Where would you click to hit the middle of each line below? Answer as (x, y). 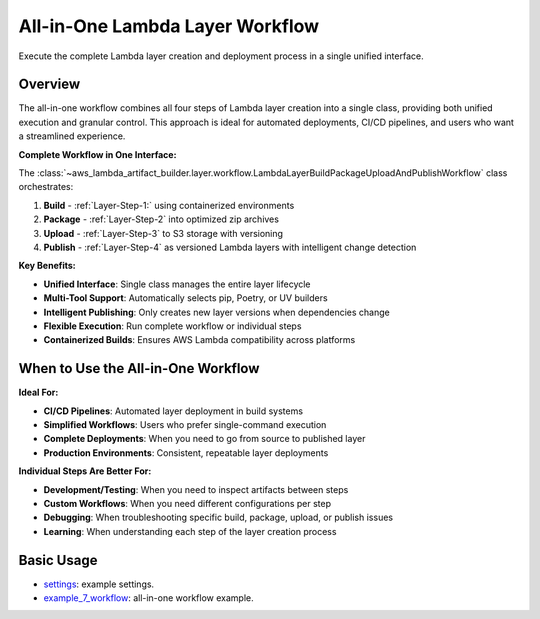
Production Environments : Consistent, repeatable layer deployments (186, 452)
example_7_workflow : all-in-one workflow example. (148, 598)
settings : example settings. (99, 584)
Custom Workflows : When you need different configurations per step (187, 503)
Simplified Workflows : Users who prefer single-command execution (185, 424)
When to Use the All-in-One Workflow (139, 368)
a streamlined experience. (72, 136)
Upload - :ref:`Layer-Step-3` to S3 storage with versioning (163, 233)
